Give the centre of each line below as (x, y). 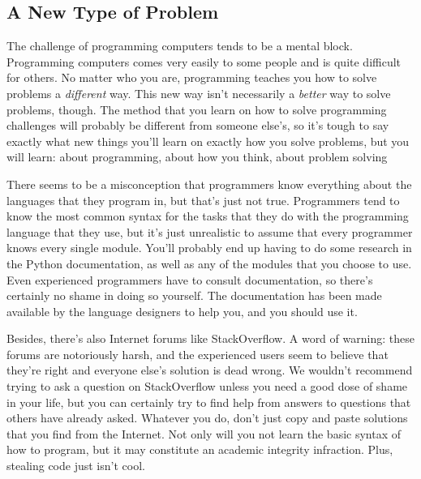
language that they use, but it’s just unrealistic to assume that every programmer (210, 231)
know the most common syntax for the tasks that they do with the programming (208, 216)
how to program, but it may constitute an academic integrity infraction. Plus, (200, 449)
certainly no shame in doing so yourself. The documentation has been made (194, 295)
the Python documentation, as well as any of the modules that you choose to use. (209, 263)
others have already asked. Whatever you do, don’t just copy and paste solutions (207, 418)
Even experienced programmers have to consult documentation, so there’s (190, 279)
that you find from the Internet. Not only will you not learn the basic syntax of (204, 433)
